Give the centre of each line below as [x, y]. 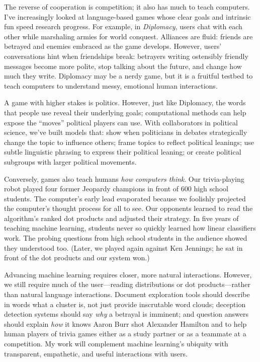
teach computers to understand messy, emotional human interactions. [111, 85]
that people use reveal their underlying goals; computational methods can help [125, 112]
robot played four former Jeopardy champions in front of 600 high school [116, 189]
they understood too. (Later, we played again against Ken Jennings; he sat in [123, 247]
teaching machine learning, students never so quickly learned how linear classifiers [130, 228]
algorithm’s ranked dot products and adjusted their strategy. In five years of [121, 218]
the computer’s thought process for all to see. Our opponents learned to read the [128, 208]
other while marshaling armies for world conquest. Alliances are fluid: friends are [128, 36]
